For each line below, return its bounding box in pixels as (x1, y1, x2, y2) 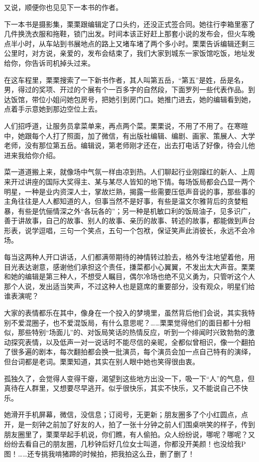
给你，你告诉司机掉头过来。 (4, 57, 95, 68)
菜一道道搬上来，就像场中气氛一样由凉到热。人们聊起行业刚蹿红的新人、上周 (4, 166, 255, 177)
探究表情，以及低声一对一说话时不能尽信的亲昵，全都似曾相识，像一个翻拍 (10, 336, 255, 347)
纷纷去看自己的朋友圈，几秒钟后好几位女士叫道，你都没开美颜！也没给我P (4, 439, 246, 449)
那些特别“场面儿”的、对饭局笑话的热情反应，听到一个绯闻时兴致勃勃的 (17, 327, 248, 337)
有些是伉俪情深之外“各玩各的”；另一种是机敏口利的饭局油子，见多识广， (17, 205, 255, 216)
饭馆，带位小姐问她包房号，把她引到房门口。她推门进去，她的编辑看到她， (10, 94, 255, 104)
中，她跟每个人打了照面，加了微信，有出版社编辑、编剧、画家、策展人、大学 (4, 130, 255, 141)
